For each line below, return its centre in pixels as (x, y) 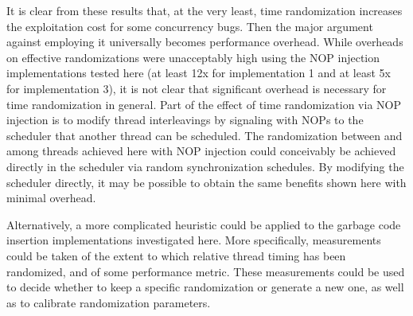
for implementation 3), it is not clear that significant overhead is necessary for (197, 88)
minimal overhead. (51, 198)
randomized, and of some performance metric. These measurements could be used (206, 271)
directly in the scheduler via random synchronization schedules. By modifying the (205, 166)
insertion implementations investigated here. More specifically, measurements (194, 240)
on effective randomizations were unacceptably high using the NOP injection (193, 57)
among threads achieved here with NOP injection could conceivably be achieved (201, 151)
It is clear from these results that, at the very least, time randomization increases (205, 10)
